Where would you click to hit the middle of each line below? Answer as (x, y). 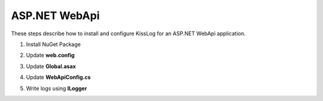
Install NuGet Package (53, 44)
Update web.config (50, 55)
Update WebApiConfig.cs (58, 77)
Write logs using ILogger (57, 88)
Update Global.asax (51, 66)
